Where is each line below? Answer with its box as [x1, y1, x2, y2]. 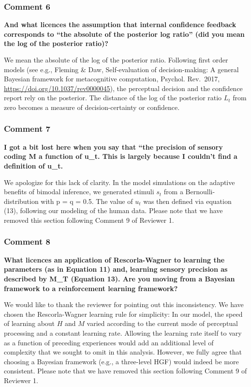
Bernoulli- [185, 186, 215, 197]
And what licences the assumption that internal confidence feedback [4, 19, 236, 30]
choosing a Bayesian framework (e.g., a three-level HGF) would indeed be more [4, 356, 239, 366]
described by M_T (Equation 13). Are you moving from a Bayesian [4, 273, 235, 283]
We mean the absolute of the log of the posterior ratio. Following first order [4, 55, 228, 64]
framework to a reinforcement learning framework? [4, 283, 178, 293]
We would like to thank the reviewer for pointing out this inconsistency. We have [4, 299, 244, 310]
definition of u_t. [4, 160, 63, 170]
